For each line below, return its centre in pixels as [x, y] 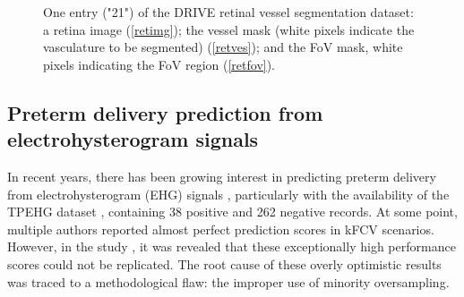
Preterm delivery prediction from [165, 112]
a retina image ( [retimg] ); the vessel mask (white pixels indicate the [229, 29]
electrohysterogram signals [133, 139]
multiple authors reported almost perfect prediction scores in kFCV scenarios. [221, 229]
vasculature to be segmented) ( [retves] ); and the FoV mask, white [223, 47]
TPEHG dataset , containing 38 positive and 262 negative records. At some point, [232, 212]
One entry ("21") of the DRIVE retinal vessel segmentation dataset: [228, 12]
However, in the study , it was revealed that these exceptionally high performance [232, 246]
